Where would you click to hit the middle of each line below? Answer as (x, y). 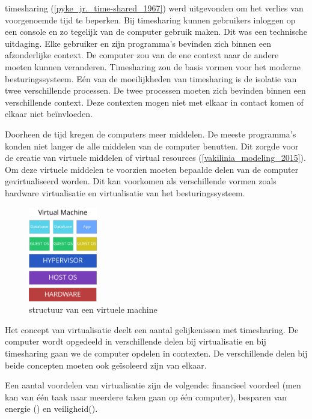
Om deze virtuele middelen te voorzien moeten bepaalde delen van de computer (152, 169)
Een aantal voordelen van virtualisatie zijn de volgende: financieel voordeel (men (153, 385)
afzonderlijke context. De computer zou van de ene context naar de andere (142, 55)
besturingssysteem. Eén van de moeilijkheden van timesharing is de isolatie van (151, 78)
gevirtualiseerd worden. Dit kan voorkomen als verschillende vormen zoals (141, 181)
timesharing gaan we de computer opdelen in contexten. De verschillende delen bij (156, 353)
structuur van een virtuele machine (93, 309)
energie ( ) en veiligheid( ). (51, 408)
